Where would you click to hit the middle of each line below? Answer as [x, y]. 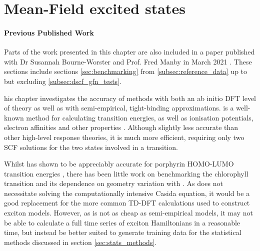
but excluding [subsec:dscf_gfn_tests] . [63, 81]
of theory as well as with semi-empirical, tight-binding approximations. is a [119, 108]
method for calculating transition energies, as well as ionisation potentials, [140, 117]
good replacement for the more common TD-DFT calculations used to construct [127, 203]
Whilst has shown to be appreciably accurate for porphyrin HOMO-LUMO [119, 164]
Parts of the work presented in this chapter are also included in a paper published [129, 52]
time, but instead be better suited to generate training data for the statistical [123, 232]
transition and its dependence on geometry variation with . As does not [113, 183]
